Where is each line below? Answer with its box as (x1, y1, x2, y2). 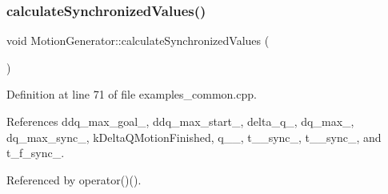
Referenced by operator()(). (6, 171, 142, 188)
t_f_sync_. (6, 144, 65, 161)
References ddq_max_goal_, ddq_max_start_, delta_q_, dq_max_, (6, 113, 354, 129)
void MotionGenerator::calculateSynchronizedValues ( (6, 32, 270, 49)
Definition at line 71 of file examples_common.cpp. (6, 86, 257, 103)
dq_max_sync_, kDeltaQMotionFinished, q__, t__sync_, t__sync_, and (6, 128, 382, 145)
